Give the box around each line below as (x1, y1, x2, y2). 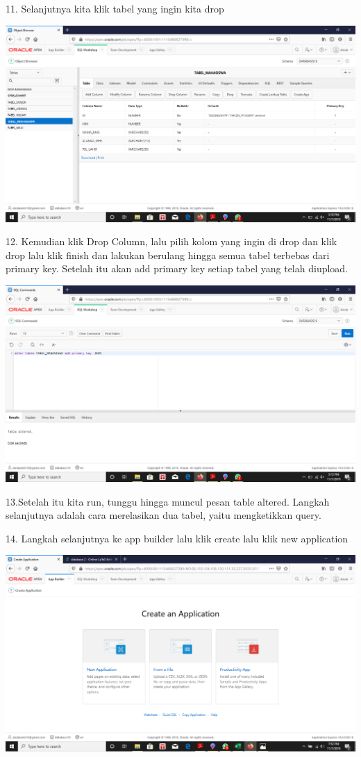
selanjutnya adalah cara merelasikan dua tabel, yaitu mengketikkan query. (6, 508, 321, 522)
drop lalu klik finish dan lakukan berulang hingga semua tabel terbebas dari (6, 247, 330, 262)
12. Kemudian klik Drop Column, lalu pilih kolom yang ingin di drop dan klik (6, 234, 337, 249)
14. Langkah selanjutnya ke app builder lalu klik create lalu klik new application (6, 531, 349, 545)
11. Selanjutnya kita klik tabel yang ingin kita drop (6, 1, 224, 15)
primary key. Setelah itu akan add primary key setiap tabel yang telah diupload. (6, 261, 349, 276)
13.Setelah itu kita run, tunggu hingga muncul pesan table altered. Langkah (6, 494, 330, 508)
